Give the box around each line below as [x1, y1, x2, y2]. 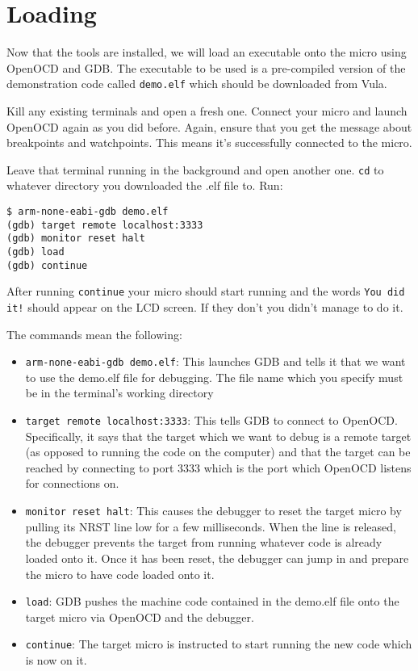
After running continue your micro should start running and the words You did [6, 283, 405, 300]
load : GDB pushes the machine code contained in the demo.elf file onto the [25, 593, 399, 610]
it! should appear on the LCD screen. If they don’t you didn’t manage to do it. [6, 298, 403, 315]
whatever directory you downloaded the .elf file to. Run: [6, 177, 283, 194]
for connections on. [25, 475, 119, 492]
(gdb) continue [6, 259, 88, 271]
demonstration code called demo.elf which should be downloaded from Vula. [6, 75, 387, 92]
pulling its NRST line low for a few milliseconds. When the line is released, [25, 518, 396, 535]
